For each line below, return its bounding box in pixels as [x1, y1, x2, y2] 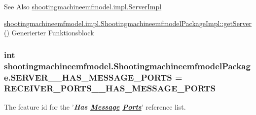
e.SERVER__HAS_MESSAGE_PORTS [4, 71, 172, 83]
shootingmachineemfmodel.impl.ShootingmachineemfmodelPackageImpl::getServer [4, 18, 252, 28]
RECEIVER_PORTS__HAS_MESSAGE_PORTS [4, 82, 216, 94]
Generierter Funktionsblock [11, 28, 94, 38]
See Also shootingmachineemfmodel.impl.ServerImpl [4, 1, 162, 11]
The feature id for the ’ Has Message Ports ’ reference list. [4, 101, 186, 112]
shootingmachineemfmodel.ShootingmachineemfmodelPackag [4, 59, 251, 72]
